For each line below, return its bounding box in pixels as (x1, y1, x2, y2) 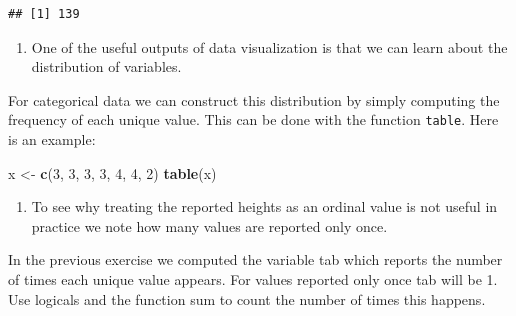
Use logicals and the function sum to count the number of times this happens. (8, 288, 486, 309)
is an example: (8, 129, 96, 150)
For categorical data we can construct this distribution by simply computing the (8, 89, 500, 110)
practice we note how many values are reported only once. (31, 215, 388, 236)
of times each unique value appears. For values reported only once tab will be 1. (8, 269, 498, 289)
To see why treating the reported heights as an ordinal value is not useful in (31, 196, 498, 217)
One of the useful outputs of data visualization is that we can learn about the (31, 36, 508, 57)
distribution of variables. (31, 56, 182, 77)
